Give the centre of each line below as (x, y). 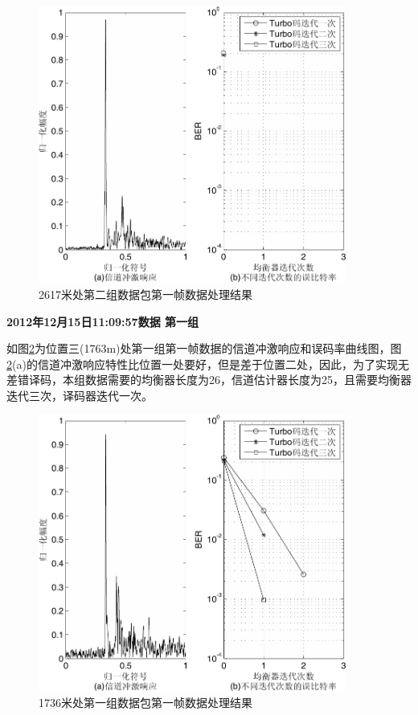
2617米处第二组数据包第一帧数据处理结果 (145, 294)
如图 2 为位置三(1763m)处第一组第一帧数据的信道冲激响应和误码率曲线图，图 (204, 348)
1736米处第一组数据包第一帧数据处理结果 (145, 703)
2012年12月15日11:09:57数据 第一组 (102, 321)
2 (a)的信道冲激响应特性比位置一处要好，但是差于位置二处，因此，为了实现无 (208, 364)
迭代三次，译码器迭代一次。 (80, 395)
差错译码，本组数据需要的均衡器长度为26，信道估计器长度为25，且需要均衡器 (209, 380)
